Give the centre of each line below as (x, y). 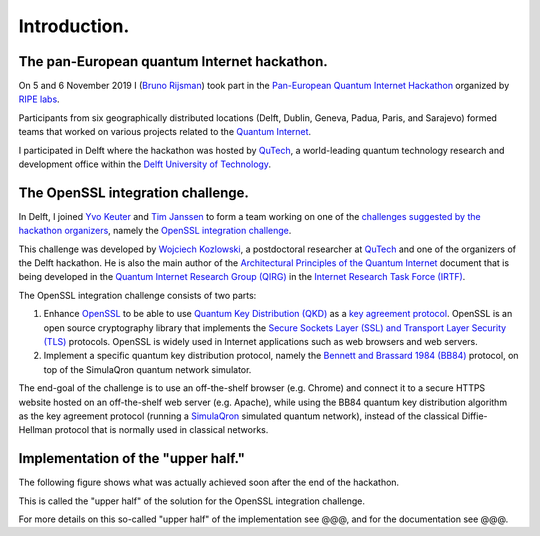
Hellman (35, 430)
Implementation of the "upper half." (131, 458)
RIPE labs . (39, 99)
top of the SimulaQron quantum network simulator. (147, 369)
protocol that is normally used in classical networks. (161, 430)
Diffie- (474, 416)
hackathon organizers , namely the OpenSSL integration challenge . (155, 231)
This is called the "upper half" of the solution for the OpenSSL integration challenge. (191, 501)
